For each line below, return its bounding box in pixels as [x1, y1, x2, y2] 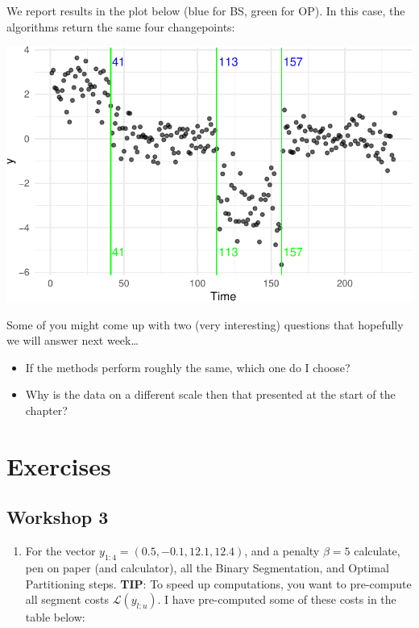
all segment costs [25, 591, 110, 608]
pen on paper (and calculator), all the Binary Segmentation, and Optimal [25, 559, 389, 576]
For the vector [25, 542, 96, 559]
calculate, [354, 542, 400, 559]
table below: [25, 609, 85, 626]
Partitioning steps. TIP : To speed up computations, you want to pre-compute [25, 575, 412, 592]
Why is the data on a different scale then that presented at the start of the [25, 386, 396, 403]
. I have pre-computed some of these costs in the [157, 591, 396, 608]
